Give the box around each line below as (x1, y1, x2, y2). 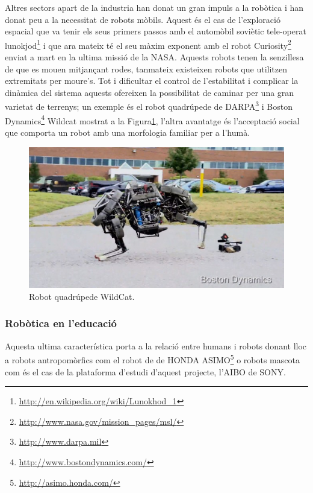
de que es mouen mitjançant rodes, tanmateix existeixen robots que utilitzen (5, 62, 287, 75)
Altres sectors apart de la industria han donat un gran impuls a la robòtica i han (5, 1, 304, 13)
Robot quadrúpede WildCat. (29, 290, 135, 302)
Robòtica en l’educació (5, 316, 117, 331)
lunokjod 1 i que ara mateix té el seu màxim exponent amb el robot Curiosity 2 (5, 37, 291, 51)
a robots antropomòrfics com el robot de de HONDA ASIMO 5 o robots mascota (5, 352, 300, 366)
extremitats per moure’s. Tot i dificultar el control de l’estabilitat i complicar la (5, 74, 299, 87)
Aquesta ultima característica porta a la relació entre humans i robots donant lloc (5, 339, 307, 352)
